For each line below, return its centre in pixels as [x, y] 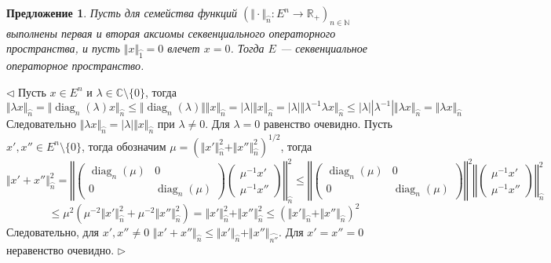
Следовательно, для [53, 232]
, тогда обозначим [124, 146]
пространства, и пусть [63, 48]
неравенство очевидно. [60, 250]
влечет [184, 48]
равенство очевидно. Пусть [328, 124]
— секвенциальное [323, 48]
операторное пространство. [75, 66]
